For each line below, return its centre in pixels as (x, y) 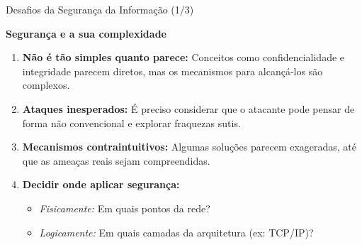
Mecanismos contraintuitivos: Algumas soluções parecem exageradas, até (190, 147)
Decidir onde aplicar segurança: (101, 184)
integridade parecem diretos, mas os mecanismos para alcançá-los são (172, 71)
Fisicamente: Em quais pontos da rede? (125, 208)
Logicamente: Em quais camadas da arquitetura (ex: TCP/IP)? (176, 232)
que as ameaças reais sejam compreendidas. (116, 160)
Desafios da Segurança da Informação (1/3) (100, 9)
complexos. (46, 85)
